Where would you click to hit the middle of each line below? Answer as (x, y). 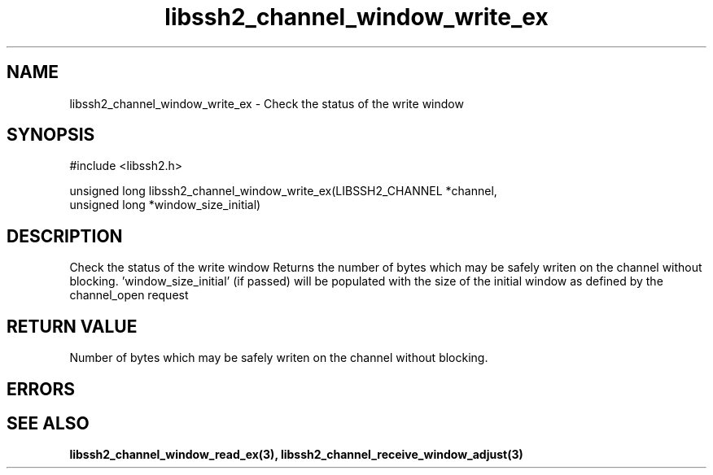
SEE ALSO (48, 423)
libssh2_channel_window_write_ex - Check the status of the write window (267, 103)
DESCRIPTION (65, 236)
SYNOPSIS (51, 135)
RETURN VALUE (72, 326)
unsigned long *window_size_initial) (165, 205)
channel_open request (129, 295)
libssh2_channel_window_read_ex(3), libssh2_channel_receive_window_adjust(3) (296, 455)
